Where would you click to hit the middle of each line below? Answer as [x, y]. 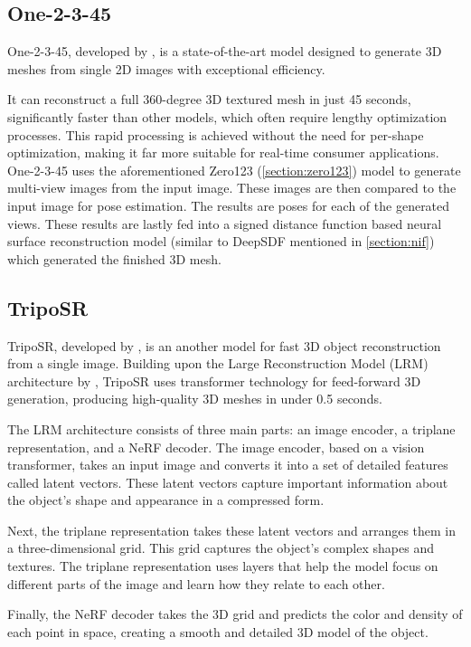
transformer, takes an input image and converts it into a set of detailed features [228, 465]
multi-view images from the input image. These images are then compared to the [232, 188]
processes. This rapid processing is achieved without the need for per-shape [216, 134]
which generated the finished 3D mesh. [114, 258]
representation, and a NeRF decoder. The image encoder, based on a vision [216, 447]
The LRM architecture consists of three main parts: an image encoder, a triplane [231, 428]
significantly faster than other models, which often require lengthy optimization [227, 116]
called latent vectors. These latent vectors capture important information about [228, 482]
